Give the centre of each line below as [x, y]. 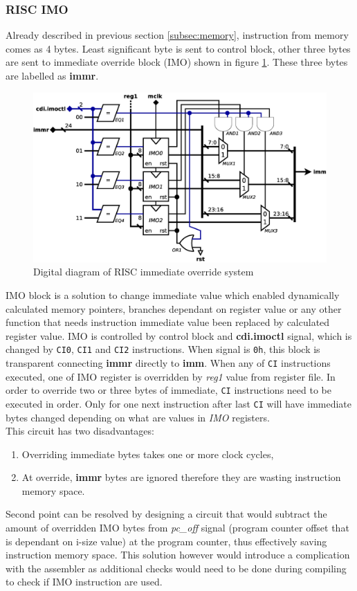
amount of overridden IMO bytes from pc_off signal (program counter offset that [177, 528]
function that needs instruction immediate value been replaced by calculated [168, 322]
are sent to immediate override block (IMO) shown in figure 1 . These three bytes [177, 62]
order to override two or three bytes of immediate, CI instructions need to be [168, 390]
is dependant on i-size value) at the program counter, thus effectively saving [166, 541]
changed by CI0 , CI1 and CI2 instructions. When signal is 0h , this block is [163, 349]
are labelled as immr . [52, 75]
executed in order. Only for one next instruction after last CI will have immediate [179, 403]
